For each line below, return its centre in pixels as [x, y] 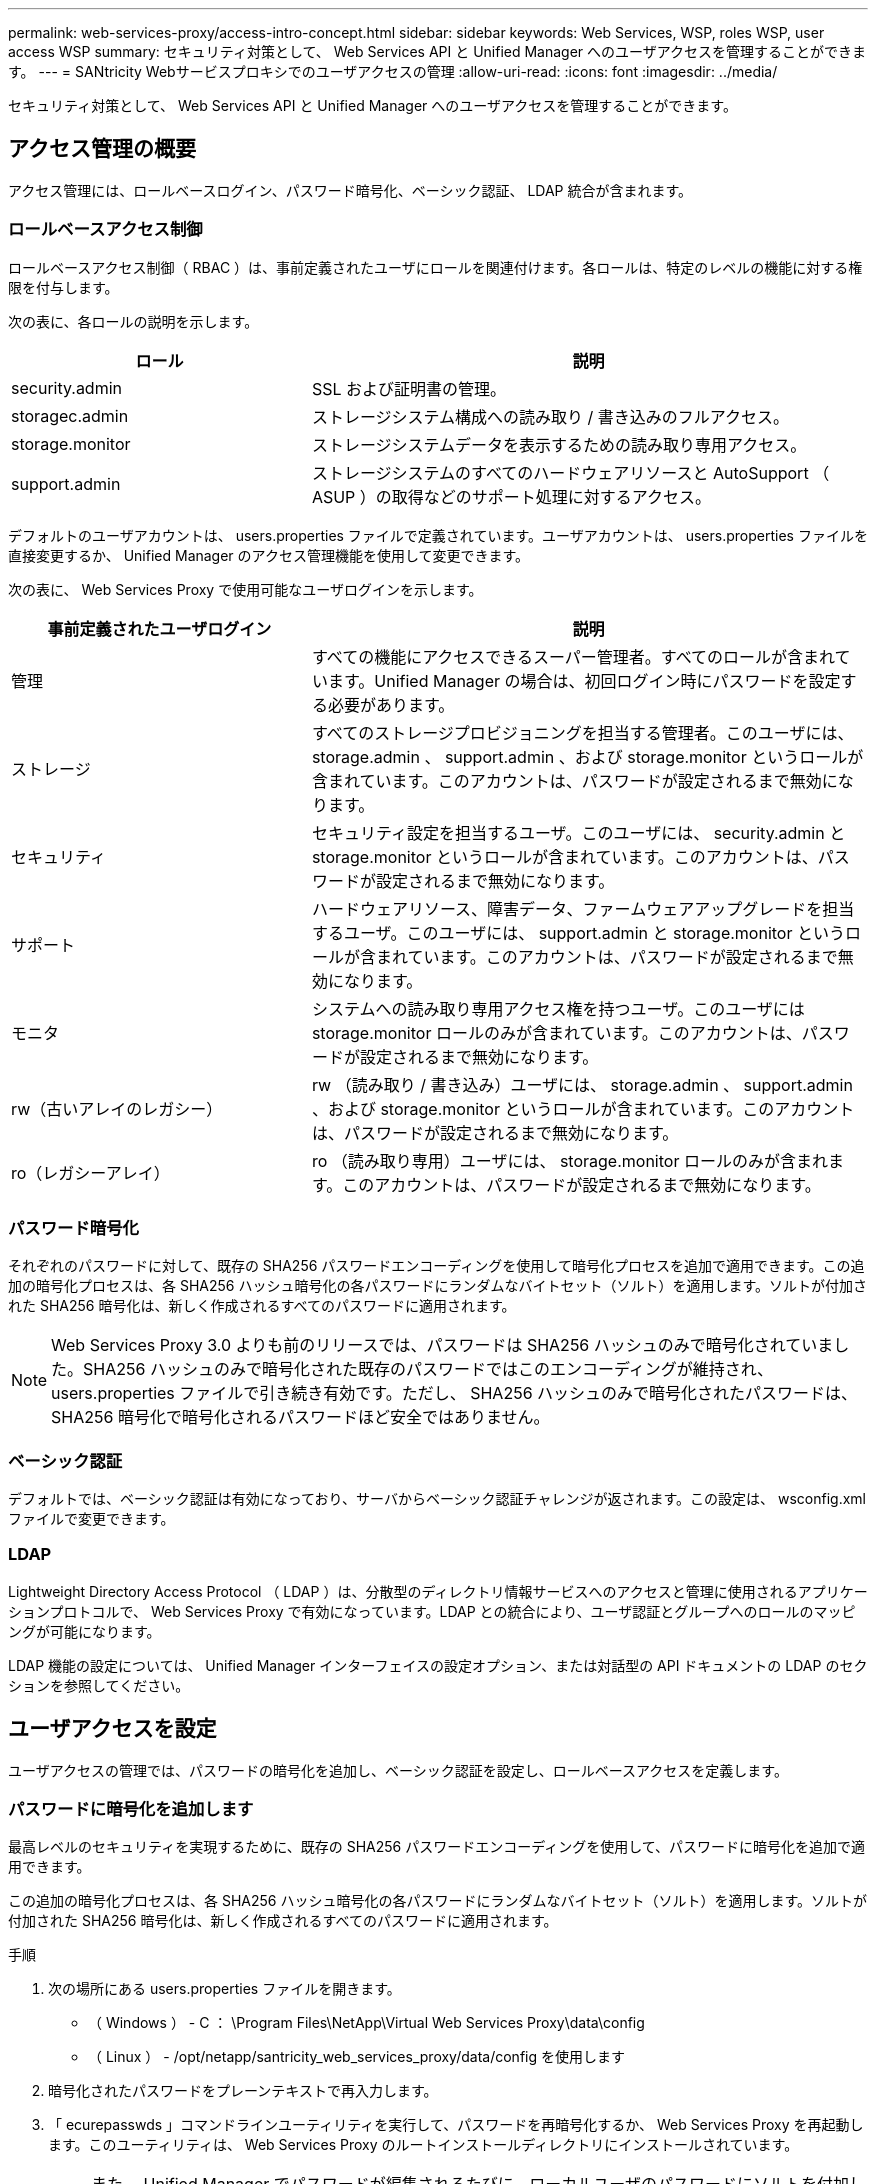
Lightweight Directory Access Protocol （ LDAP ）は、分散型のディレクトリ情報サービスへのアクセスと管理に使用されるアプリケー [438, 1591]
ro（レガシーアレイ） [90, 1172]
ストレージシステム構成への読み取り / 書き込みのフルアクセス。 [550, 416]
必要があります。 [391, 704]
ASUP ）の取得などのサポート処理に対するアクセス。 [511, 496]
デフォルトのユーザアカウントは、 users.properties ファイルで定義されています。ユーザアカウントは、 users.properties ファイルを [438, 535]
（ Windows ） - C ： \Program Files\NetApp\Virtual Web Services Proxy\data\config [366, 2023]
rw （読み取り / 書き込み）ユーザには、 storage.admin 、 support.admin [582, 1084]
